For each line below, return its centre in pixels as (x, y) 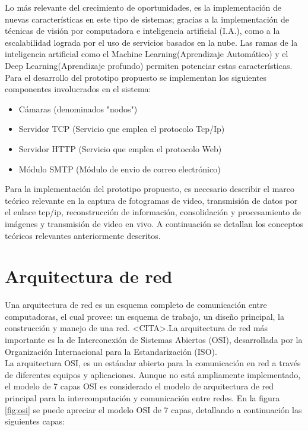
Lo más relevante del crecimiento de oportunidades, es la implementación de (143, 7)
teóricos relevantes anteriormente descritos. (83, 235)
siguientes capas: (35, 421)
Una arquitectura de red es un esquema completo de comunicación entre (136, 305)
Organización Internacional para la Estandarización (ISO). (111, 351)
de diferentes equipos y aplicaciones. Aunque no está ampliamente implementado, (153, 374)
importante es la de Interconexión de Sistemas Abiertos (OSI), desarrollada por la (154, 339)
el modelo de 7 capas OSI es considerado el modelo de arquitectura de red (139, 386)
